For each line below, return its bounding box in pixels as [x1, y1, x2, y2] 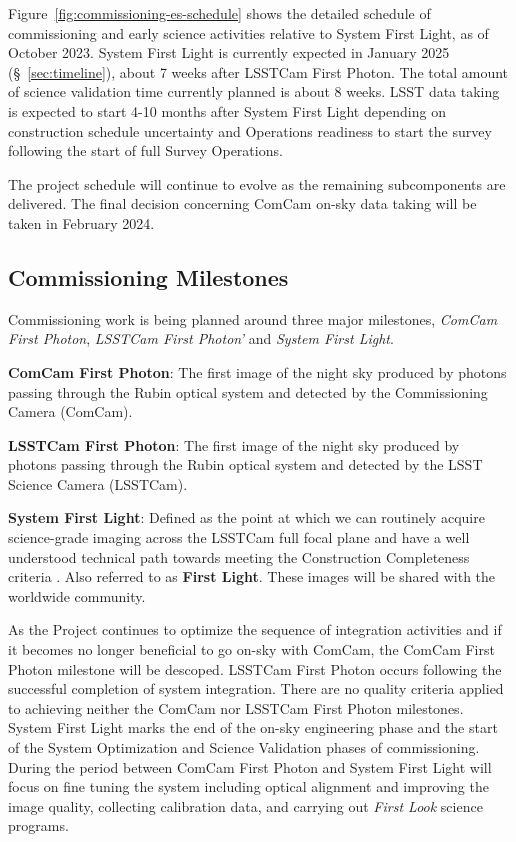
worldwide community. [8, 585, 146, 606]
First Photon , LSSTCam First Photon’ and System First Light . [8, 328, 394, 349]
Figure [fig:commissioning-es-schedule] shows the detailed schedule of [8, 3, 431, 23]
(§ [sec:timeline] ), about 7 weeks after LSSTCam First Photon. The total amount [8, 61, 509, 82]
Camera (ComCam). [8, 401, 133, 422]
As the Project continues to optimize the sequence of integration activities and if [8, 619, 502, 640]
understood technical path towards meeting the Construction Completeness [8, 546, 470, 567]
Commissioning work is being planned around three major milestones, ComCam [8, 308, 498, 329]
